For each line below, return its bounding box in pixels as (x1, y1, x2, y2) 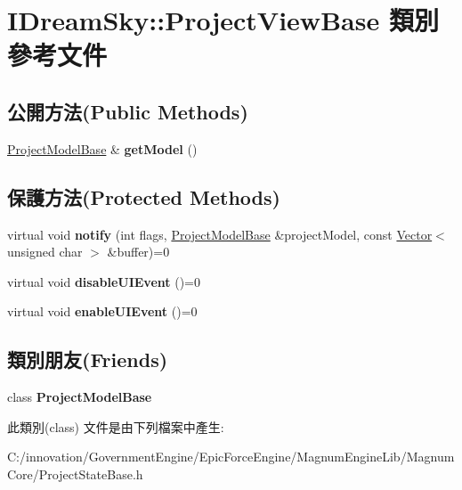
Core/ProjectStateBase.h (7, 464, 143, 483)
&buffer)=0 (107, 242, 170, 261)
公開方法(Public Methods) (7, 97, 248, 125)
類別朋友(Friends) (7, 346, 168, 373)
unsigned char (7, 242, 83, 261)
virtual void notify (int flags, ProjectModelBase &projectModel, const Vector (7, 225, 433, 243)
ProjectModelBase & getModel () (7, 139, 198, 158)
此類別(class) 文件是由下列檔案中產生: (7, 417, 224, 436)
